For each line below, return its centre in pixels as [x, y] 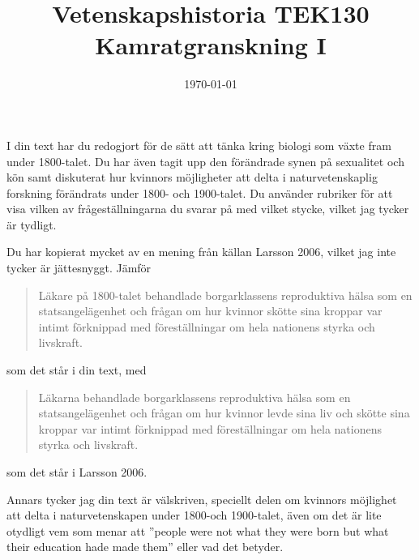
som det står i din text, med [77, 370]
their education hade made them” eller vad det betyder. [145, 547]
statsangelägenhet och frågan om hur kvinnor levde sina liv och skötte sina [224, 413]
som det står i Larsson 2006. [77, 472]
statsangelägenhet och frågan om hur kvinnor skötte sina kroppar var [210, 311]
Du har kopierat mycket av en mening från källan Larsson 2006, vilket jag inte [201, 252]
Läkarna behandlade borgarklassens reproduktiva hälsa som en [195, 397]
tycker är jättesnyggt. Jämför [79, 268]
